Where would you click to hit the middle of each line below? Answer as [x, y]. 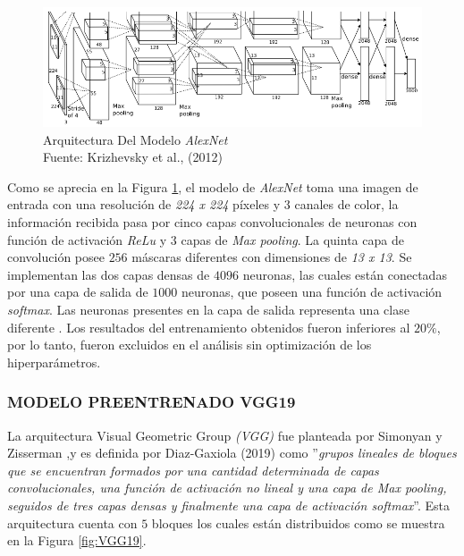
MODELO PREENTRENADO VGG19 [152, 402]
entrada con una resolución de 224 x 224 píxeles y [144, 204]
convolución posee [56, 257]
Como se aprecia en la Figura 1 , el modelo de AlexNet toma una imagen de [213, 186]
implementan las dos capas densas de [109, 274]
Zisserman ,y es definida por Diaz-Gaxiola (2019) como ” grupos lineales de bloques [232, 453]
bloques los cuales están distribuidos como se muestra [298, 522]
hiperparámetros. [54, 362]
